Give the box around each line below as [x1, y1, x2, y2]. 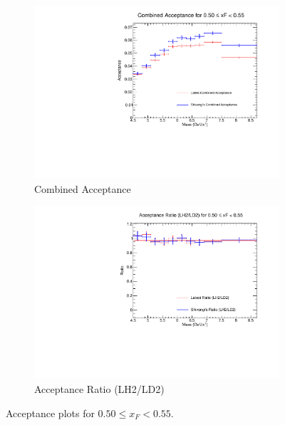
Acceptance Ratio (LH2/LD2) [34, 382, 165, 396]
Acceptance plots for [6, 405, 95, 420]
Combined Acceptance [34, 181, 131, 196]
